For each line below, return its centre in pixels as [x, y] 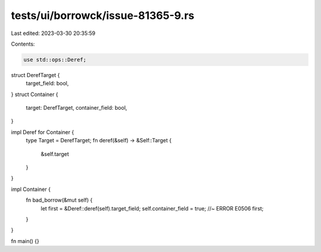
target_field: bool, [47, 84]
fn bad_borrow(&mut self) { [59, 200]
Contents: [23, 44]
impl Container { [31, 189]
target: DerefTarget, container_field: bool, [76, 108]
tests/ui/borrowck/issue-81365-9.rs [103, 15]
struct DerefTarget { [35, 75]
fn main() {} [25, 241]
